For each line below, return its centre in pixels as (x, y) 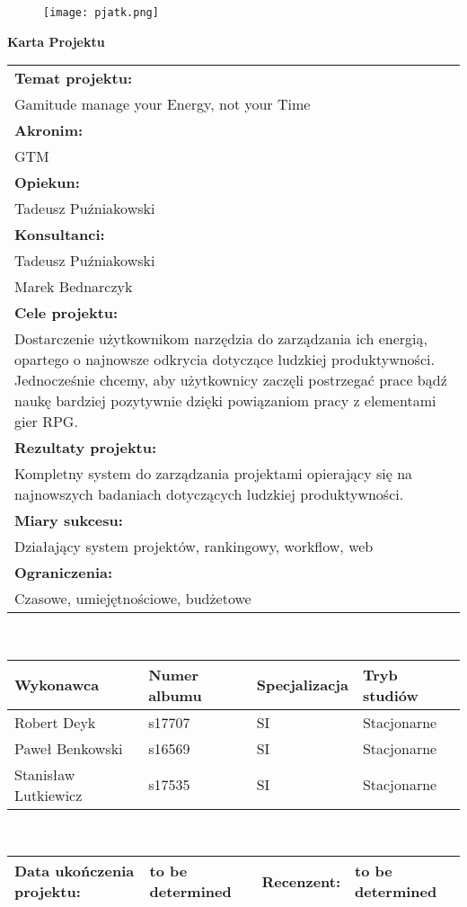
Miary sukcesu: (69, 520)
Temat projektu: (74, 78)
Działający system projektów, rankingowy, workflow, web (194, 547)
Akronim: (49, 130)
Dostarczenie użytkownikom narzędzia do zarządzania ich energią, (221, 339)
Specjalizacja (302, 685)
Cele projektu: (66, 313)
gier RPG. (46, 422)
